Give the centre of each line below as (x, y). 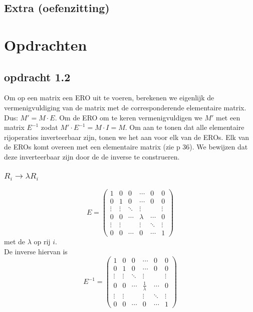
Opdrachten (46, 44)
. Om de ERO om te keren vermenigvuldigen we (129, 117)
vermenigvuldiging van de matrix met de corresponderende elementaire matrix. (125, 107)
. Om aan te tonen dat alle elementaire (185, 127)
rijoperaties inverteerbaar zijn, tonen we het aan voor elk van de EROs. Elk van (127, 137)
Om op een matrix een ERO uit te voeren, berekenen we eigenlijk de (109, 98)
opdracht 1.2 (37, 76)
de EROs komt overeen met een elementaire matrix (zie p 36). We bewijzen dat (126, 147)
